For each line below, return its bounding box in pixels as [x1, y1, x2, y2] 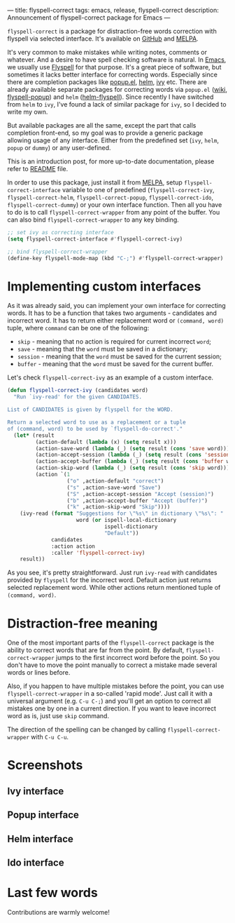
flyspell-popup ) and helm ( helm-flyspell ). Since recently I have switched [7, 93, 214, 101]
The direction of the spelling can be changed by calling [7, 725, 166, 734]
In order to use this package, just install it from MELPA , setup [7, 178, 183, 187]
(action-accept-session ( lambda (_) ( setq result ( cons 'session [35, 452, 230, 459]
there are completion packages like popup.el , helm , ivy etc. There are [7, 78, 208, 86]
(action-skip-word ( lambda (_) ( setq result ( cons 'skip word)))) [35, 464, 233, 472]
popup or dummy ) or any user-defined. [7, 144, 111, 151]
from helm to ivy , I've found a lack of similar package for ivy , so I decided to [7, 100, 227, 108]
